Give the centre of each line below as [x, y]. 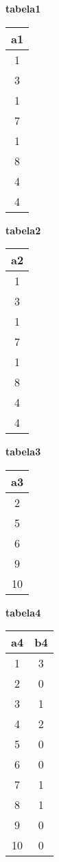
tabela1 [23, 8]
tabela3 [23, 452]
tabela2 [23, 230]
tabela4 [23, 612]
